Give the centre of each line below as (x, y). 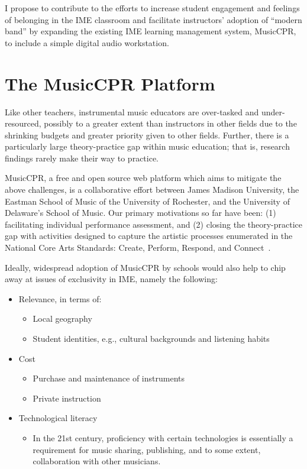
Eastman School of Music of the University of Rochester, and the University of (147, 201)
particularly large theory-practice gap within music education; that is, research (147, 146)
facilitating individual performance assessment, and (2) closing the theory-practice (154, 224)
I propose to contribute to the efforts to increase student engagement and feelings (152, 8)
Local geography (62, 318)
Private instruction (67, 398)
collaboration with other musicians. (97, 461)
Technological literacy (58, 418)
